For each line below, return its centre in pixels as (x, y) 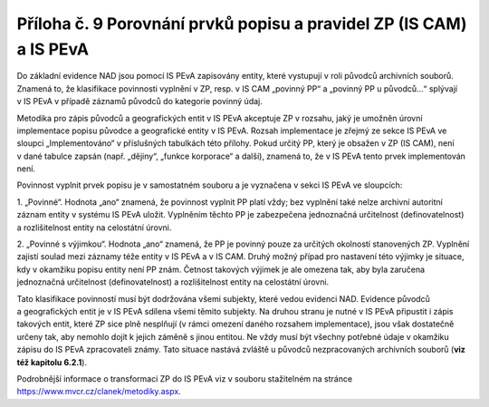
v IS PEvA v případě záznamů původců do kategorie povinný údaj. (139, 102)
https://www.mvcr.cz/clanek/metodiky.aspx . (99, 392)
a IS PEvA (53, 49)
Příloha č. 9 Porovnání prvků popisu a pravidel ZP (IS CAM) (242, 24)
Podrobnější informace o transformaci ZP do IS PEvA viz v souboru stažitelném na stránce (185, 378)
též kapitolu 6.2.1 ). (52, 362)
